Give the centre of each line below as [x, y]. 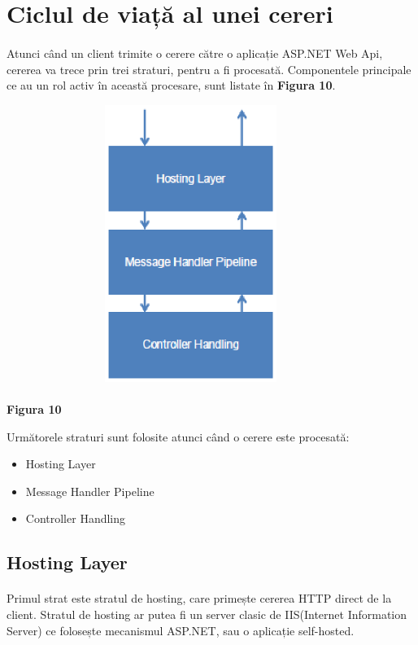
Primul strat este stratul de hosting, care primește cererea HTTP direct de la [199, 598]
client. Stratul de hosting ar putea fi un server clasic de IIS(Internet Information [207, 614]
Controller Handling [76, 518]
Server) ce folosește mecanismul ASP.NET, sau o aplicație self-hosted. [181, 630]
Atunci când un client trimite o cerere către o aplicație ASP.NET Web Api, [195, 53]
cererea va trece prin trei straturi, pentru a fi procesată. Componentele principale [209, 69]
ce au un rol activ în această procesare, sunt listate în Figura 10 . [171, 85]
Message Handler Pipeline [90, 491]
